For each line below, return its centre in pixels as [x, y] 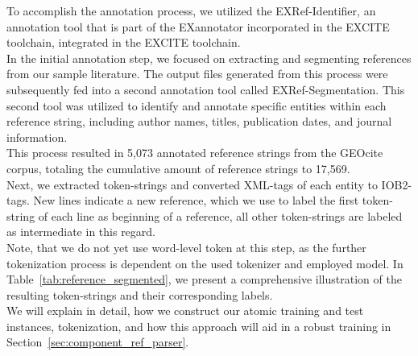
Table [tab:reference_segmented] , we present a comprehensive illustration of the [204, 279]
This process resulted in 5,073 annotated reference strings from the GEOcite [195, 153]
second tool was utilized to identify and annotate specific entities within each [197, 105]
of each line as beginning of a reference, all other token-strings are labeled [220, 215]
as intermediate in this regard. [81, 232]
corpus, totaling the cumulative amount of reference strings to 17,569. [178, 168]
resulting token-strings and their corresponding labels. [140, 294]
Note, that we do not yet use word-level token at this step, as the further [186, 247]
